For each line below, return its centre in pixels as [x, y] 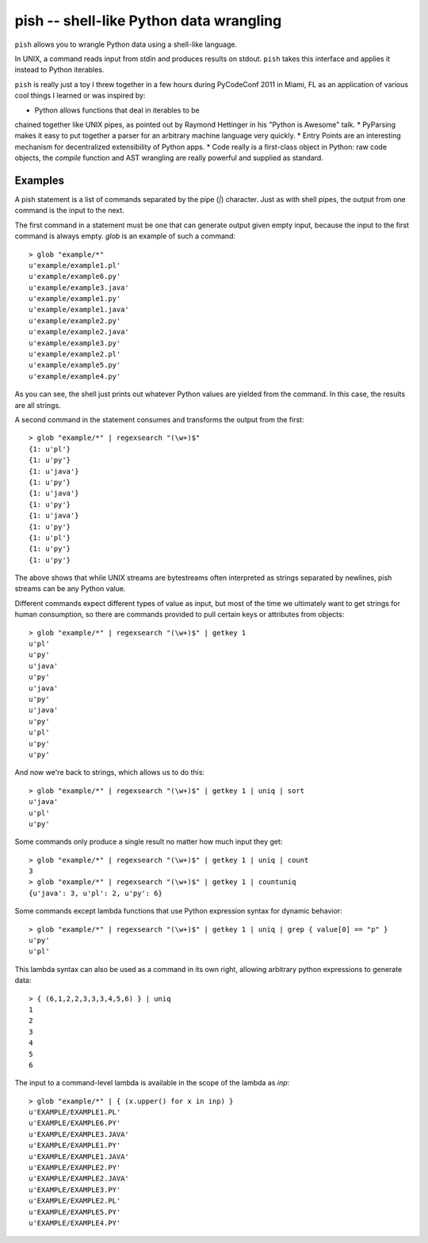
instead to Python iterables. [59, 70]
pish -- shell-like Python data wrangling [148, 21]
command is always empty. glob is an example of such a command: [125, 236]
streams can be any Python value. [70, 589]
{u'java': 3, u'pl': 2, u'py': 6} [96, 893]
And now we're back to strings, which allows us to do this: [110, 772]
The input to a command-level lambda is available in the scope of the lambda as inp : [152, 1083]
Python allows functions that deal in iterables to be [117, 110]
